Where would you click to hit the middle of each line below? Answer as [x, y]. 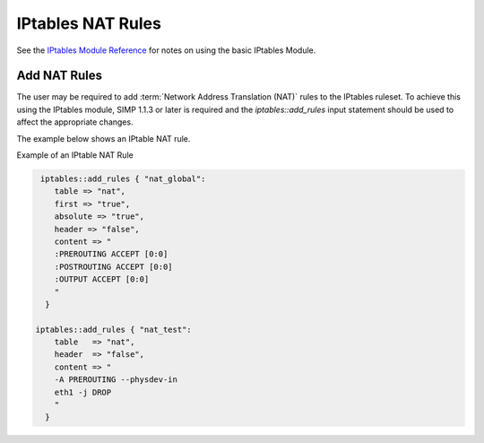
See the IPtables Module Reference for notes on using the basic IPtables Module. [166, 50]
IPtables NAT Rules [89, 23]
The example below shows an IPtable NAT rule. [104, 138]
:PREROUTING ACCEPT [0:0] [111, 254]
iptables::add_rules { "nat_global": [123, 179]
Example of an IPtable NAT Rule [75, 155]
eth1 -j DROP [83, 392]
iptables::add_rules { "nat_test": [113, 329]
